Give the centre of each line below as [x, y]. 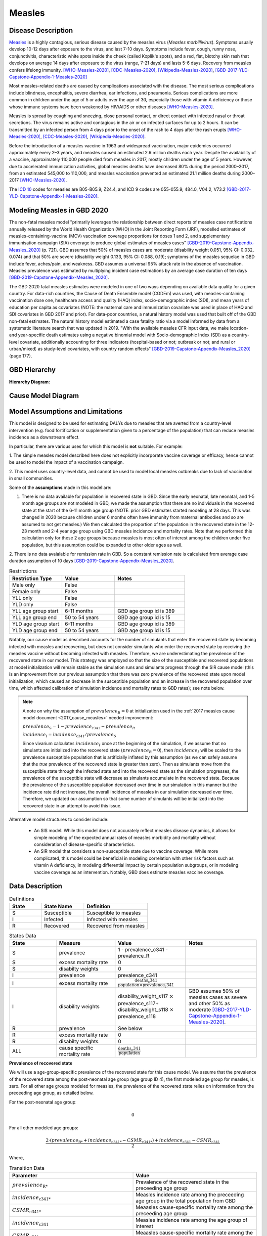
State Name [58, 906]
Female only [26, 592]
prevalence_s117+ [138, 1003]
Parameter [25, 1175]
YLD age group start [36, 624]
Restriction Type [32, 578]
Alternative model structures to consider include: [59, 819]
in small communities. [31, 478]
